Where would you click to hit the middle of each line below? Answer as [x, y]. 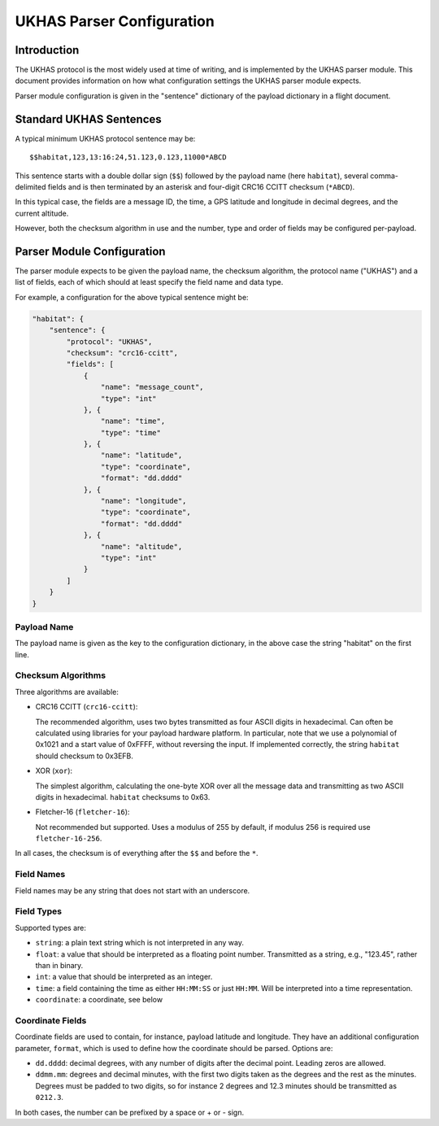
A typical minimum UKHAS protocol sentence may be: [105, 138]
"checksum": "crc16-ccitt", [122, 353]
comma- [384, 176]
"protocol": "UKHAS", [109, 341]
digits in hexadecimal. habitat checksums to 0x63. [123, 796]
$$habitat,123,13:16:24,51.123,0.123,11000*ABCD [128, 157]
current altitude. [42, 213]
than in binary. [59, 965]
